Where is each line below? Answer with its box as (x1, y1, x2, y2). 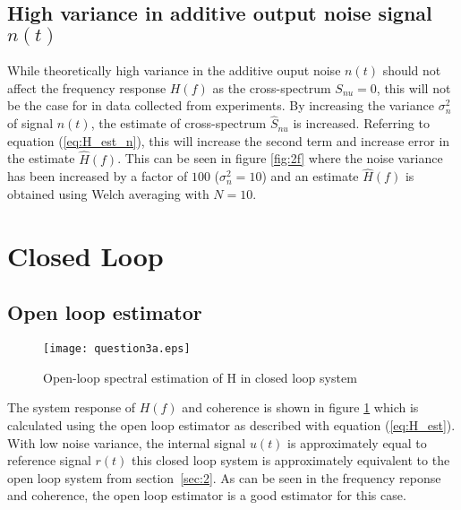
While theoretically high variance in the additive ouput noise (7, 61, 341, 80)
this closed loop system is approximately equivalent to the (132, 451, 450, 470)
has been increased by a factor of (7, 167, 188, 186)
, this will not (376, 78, 451, 97)
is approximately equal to (287, 433, 427, 452)
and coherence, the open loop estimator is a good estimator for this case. (7, 486, 406, 505)
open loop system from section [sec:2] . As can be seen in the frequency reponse (7, 468, 441, 487)
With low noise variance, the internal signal (7, 433, 246, 452)
